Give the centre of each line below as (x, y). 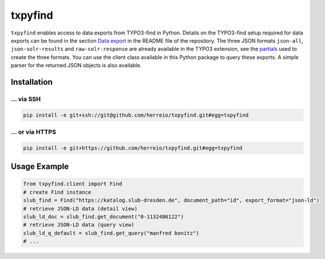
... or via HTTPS (34, 132)
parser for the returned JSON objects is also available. (76, 65)
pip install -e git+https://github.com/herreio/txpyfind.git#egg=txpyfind (133, 148)
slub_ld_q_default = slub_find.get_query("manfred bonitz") (111, 233)
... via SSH (26, 99)
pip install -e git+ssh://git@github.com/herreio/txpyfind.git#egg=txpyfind (136, 115)
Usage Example (40, 167)
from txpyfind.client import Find (73, 184)
